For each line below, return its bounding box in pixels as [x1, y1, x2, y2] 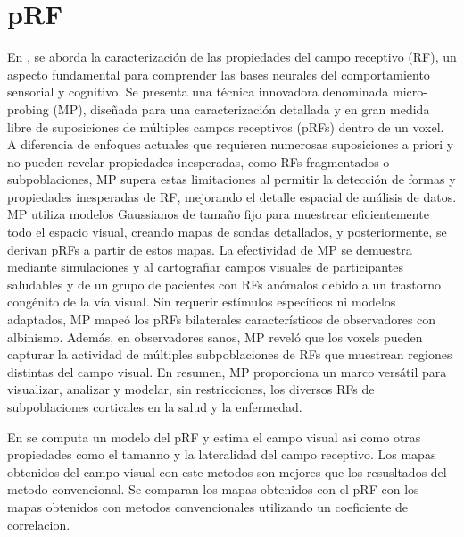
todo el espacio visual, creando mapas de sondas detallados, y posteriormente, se [7, 222, 447, 241]
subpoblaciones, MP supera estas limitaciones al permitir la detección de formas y [7, 170, 456, 189]
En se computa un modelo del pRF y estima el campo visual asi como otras [7, 427, 421, 446]
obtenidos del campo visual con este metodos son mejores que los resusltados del [7, 462, 447, 481]
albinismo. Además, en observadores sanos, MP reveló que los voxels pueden [7, 327, 423, 346]
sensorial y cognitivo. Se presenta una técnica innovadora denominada [7, 82, 389, 101]
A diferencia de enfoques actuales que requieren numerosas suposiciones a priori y [7, 135, 454, 154]
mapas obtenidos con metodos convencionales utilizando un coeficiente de [7, 497, 409, 516]
